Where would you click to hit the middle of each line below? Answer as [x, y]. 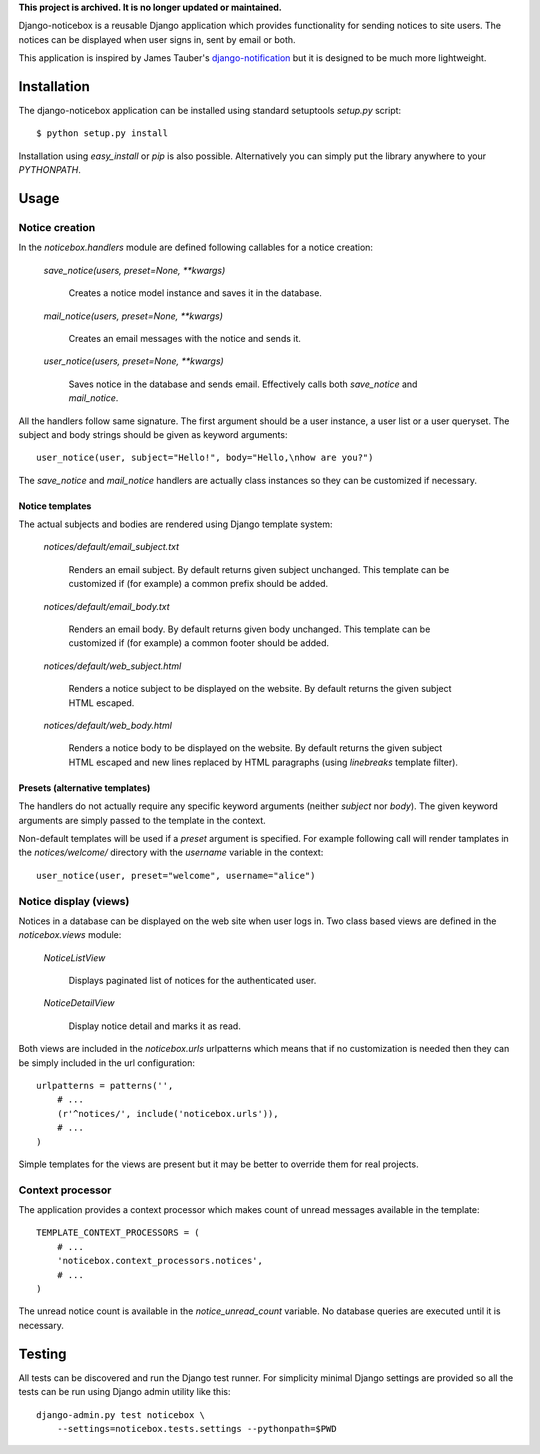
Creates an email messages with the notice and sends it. [185, 338]
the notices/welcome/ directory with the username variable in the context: [171, 852]
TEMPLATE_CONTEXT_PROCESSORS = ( [118, 1233]
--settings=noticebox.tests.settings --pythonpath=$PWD [196, 1428]
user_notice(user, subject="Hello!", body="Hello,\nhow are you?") [205, 458]
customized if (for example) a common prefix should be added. [198, 584]
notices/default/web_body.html [107, 725]
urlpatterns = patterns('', [105, 1085]
